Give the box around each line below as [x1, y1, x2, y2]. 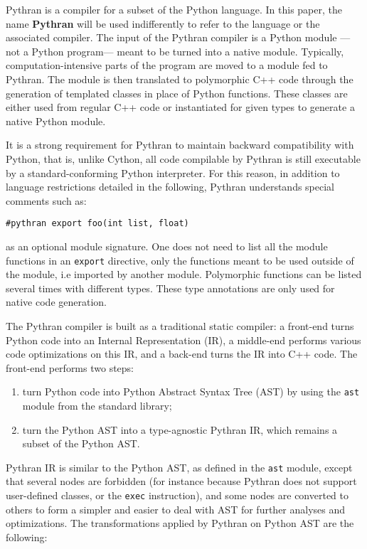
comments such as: [6, 193, 87, 208]
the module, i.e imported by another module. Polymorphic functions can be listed [6, 267, 362, 282]
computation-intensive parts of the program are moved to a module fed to [6, 58, 328, 73]
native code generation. [6, 294, 107, 309]
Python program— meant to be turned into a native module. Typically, [31, 43, 344, 58]
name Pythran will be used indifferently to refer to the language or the [6, 16, 320, 31]
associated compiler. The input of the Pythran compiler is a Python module [6, 30, 337, 45]
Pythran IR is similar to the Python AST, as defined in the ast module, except [6, 459, 353, 474]
